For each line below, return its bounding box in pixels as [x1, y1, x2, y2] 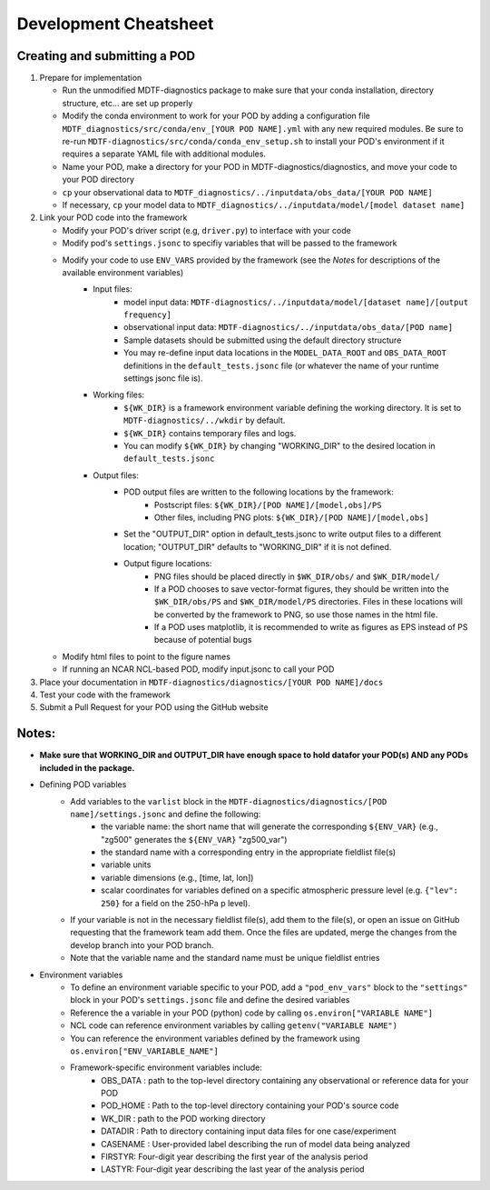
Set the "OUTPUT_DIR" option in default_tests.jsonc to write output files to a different [123, 528, 442, 540]
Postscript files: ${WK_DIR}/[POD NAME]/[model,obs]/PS [154, 499, 382, 510]
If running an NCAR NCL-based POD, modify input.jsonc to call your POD [62, 664, 335, 675]
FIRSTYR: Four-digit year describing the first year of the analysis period [101, 1151, 368, 1163]
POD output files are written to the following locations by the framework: [123, 486, 394, 497]
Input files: [93, 284, 132, 295]
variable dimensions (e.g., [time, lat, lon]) [101, 872, 254, 883]
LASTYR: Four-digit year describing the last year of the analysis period [101, 1164, 365, 1175]
